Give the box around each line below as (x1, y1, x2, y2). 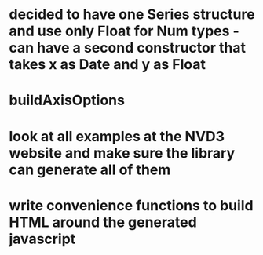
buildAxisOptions (9, 92, 125, 109)
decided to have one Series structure (9, 5, 255, 24)
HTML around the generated (9, 213, 197, 231)
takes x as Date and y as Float (9, 56, 206, 74)
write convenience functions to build (9, 196, 254, 214)
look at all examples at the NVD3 (9, 127, 225, 145)
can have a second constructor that (9, 39, 247, 56)
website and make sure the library (9, 144, 236, 162)
